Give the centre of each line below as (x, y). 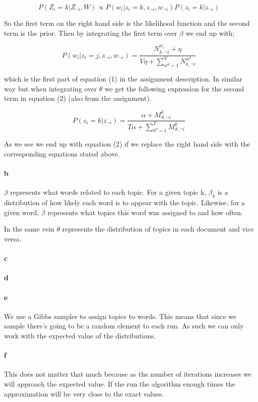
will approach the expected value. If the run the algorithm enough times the (120, 383)
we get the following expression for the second (174, 88)
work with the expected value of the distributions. (80, 335)
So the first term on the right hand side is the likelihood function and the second (127, 23)
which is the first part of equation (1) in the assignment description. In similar (123, 79)
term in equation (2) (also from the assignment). (78, 98)
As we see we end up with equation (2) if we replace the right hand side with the (127, 144)
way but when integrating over (51, 88)
